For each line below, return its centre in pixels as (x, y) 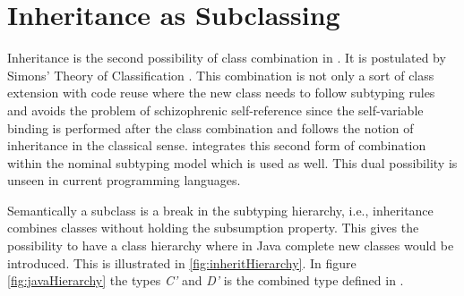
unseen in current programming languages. (124, 180)
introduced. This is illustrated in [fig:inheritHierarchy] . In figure (182, 262)
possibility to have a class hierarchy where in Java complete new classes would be (231, 245)
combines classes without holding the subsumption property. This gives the (213, 228)
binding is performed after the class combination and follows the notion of (211, 127)
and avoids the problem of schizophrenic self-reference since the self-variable (215, 110)
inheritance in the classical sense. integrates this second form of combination (217, 145)
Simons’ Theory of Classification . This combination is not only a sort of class (221, 75)
